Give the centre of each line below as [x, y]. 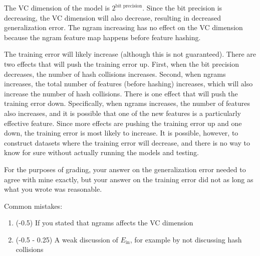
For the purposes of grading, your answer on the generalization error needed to [125, 169]
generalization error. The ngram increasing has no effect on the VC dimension [123, 27]
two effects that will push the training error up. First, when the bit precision [121, 63]
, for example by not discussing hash [186, 239]
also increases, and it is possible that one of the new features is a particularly [122, 113]
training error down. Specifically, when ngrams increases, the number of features [127, 103]
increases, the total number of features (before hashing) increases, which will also [128, 84]
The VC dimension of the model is [57, 8]
